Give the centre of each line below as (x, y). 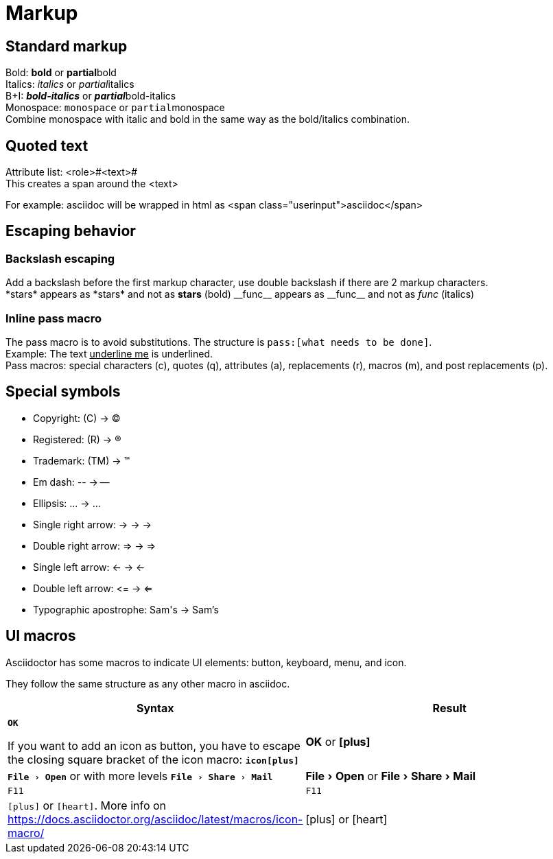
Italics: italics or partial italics (70, 84)
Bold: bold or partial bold (61, 73)
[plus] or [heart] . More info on (87, 805)
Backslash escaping (60, 258)
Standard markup (67, 46)
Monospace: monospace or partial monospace (115, 108)
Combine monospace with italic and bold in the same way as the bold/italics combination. (208, 119)
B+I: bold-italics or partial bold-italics (91, 96)
